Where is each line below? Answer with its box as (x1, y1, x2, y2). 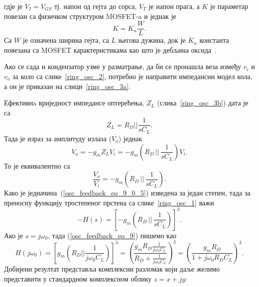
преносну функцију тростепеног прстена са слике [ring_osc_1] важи (4, 197, 214, 207)
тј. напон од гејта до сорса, (54, 1, 137, 11)
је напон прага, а (148, 1, 200, 11)
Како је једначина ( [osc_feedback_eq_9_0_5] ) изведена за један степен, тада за (4, 188, 251, 198)
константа (199, 35, 229, 45)
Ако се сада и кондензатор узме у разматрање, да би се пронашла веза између (4, 61, 241, 72)
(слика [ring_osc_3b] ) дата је (157, 97, 249, 108)
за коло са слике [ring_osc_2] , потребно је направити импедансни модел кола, (12, 71, 253, 82)
